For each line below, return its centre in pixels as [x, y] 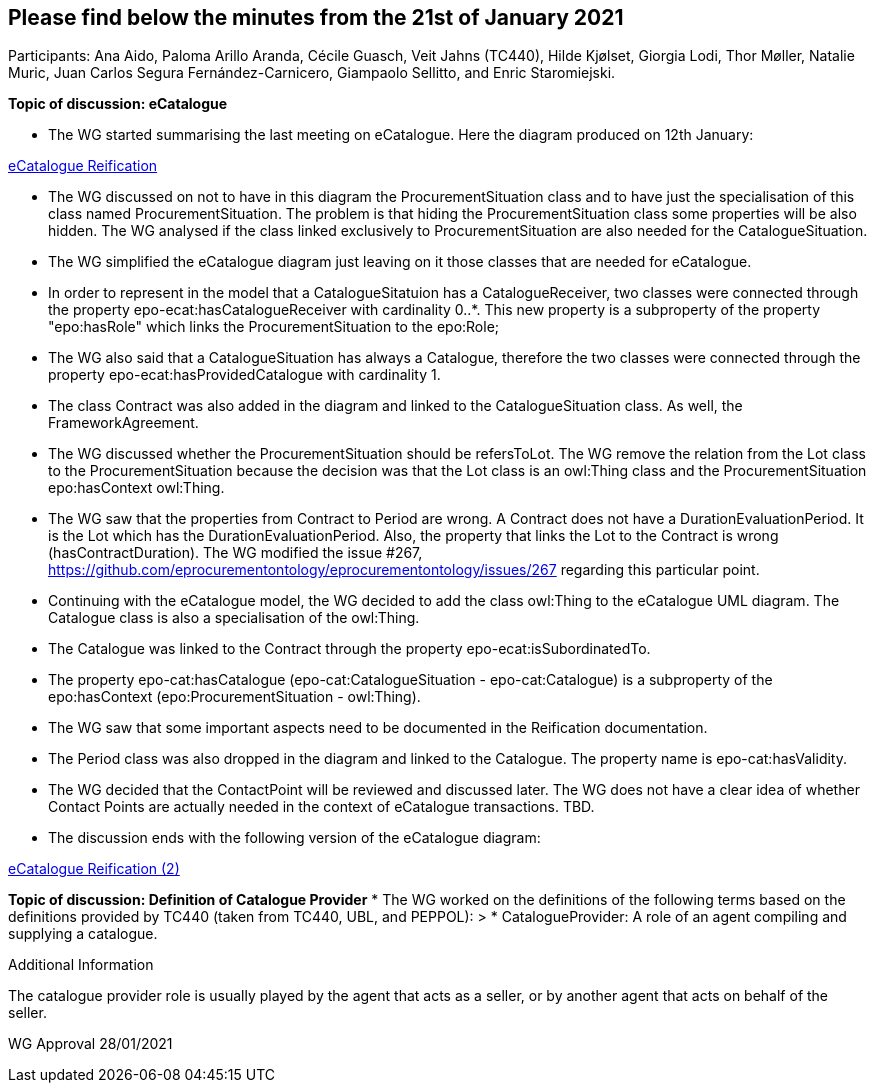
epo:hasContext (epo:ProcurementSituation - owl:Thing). [234, 697]
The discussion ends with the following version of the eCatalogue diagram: [294, 838]
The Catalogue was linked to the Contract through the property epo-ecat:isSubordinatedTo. [349, 649]
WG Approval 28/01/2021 [90, 1044]
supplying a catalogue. [83, 934]
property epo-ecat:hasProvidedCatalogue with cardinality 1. [244, 375]
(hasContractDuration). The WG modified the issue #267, [235, 553]
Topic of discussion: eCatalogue [118, 104]
